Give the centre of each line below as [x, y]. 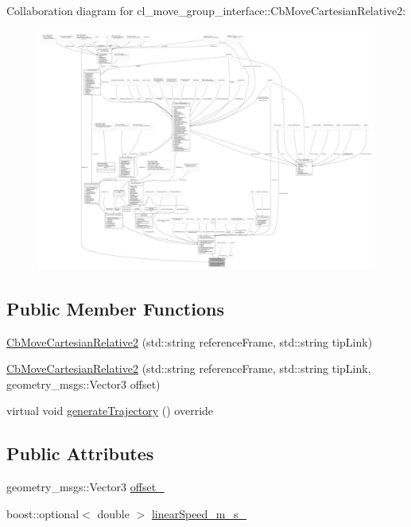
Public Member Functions [115, 308]
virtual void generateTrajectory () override [110, 411]
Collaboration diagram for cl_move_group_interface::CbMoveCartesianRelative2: [206, 10]
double [113, 513]
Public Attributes [80, 453]
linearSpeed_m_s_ [199, 513]
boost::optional [43, 513]
